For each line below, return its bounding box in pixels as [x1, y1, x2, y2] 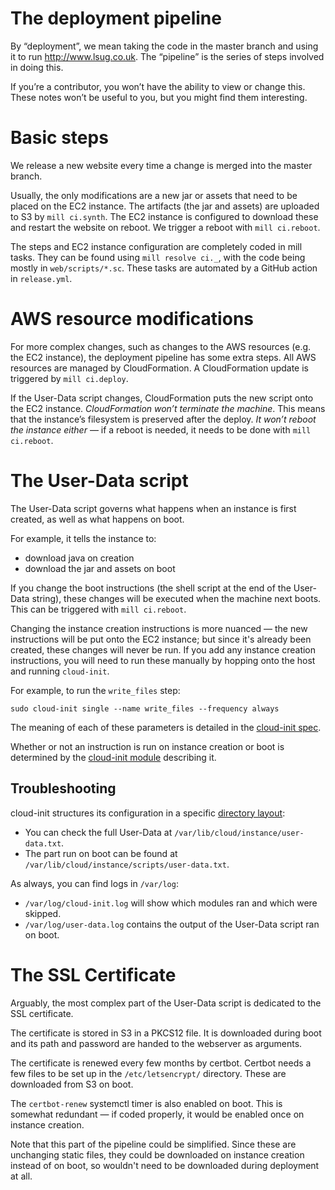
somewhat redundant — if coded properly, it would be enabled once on [10, 1108, 305, 1120]
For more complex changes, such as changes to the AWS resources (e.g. [10, 340, 312, 352]
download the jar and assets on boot [24, 562, 176, 574]
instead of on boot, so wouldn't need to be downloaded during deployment [10, 1159, 320, 1171]
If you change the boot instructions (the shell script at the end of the [10, 582, 292, 594]
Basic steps [10, 127, 109, 149]
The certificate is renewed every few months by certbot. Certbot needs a [10, 1057, 312, 1069]
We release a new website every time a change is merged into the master [10, 159, 313, 171]
